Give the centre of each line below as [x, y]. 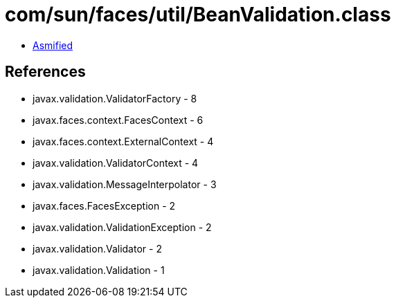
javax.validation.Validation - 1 [99, 270]
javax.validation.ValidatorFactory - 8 [115, 98]
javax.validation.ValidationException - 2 [122, 227]
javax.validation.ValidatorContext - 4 [116, 163]
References [45, 72]
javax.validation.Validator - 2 [97, 248]
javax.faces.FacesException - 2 [104, 205]
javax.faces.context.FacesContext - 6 [118, 120]
